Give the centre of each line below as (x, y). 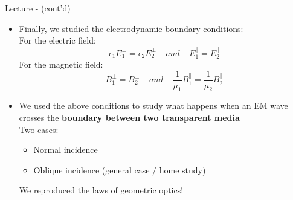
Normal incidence (66, 150)
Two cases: (39, 129)
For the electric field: (57, 40)
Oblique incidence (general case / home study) (120, 169)
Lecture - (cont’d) (38, 8)
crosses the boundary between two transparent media (129, 118)
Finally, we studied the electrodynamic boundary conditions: (131, 28)
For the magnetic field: (61, 64)
